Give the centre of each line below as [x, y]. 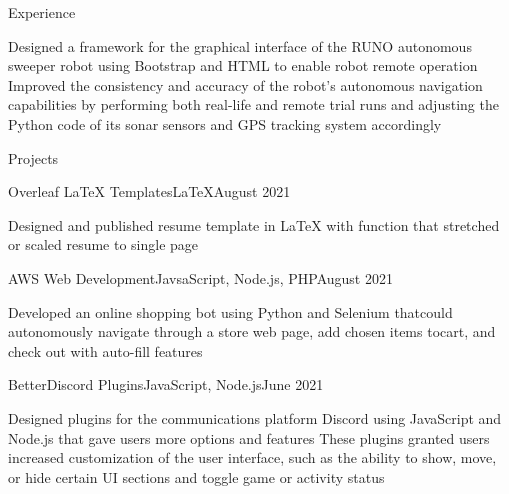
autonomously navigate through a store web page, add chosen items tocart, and [252, 331]
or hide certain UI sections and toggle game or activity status [196, 476]
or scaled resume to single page [103, 244]
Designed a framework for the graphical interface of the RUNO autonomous [240, 45]
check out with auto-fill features [105, 350]
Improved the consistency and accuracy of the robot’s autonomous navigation [245, 84]
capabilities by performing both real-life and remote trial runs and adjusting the [253, 104]
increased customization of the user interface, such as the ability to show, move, [252, 457]
